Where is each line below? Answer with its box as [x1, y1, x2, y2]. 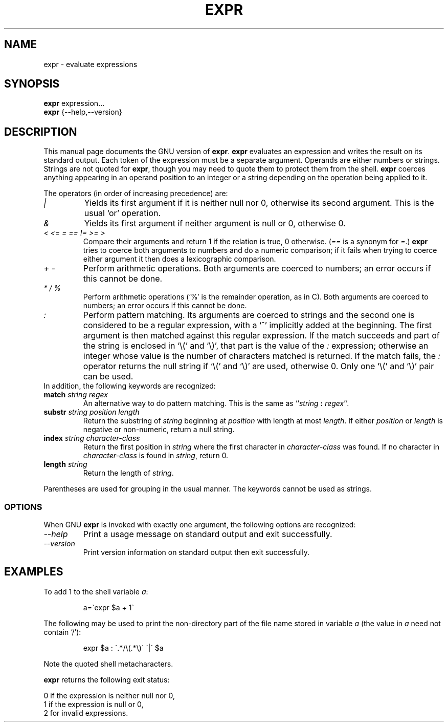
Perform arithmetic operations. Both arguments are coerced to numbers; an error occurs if [83, 263, 431, 274]
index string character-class [43, 434, 140, 443]
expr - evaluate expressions [43, 59, 138, 69]
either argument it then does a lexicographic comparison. [83, 254, 276, 264]
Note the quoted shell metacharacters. [43, 659, 173, 668]
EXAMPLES [4, 565, 63, 579]
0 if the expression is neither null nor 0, [43, 691, 175, 700]
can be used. [83, 371, 133, 382]
